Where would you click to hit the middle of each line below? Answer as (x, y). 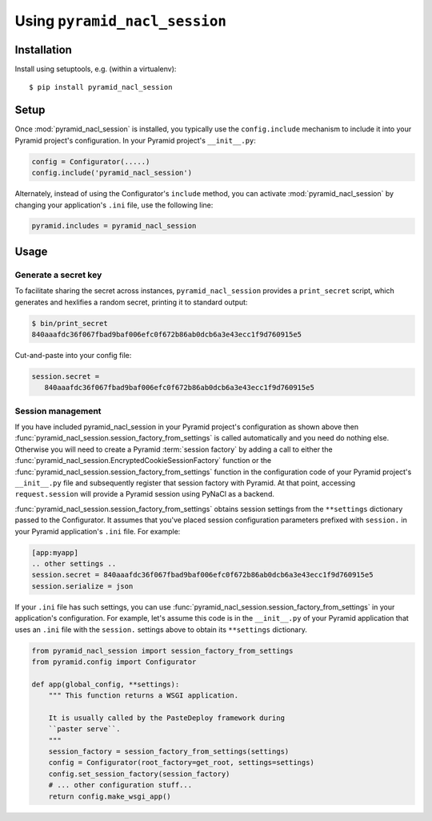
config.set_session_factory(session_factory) (139, 774)
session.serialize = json (82, 586)
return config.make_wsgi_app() (110, 796)
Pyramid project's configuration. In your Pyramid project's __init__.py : (135, 140)
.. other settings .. (74, 563)
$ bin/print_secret (70, 323)
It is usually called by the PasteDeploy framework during (167, 718)
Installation (43, 49)
